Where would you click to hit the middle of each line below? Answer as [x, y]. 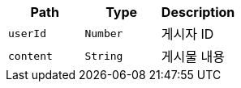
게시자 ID [187, 34]
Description [198, 12]
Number [104, 33]
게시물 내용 [193, 57]
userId [27, 33]
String [104, 56]
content [30, 56]
